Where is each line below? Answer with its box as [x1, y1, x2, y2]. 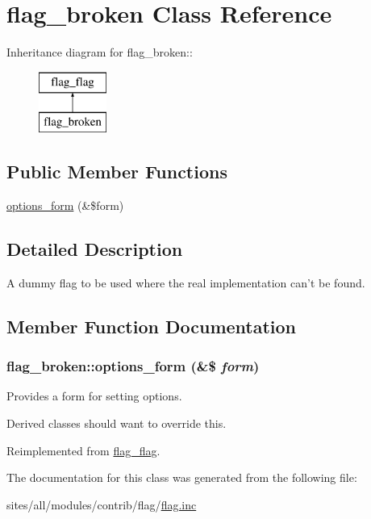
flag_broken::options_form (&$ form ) [6, 356, 260, 376]
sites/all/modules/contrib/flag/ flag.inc [6, 496, 197, 513]
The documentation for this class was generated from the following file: [6, 469, 357, 486]
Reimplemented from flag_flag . [6, 442, 160, 458]
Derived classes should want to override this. [6, 415, 227, 432]
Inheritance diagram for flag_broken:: [6, 44, 193, 61]
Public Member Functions [6, 159, 227, 184]
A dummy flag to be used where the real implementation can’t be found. [6, 274, 365, 291]
